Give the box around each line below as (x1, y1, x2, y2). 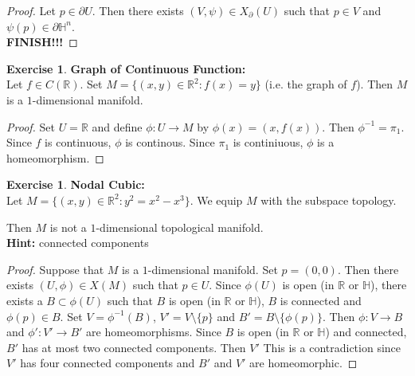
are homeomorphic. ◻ (249, 354, 358, 371)
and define (92, 118, 143, 135)
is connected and (280, 292, 362, 308)
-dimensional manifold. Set (147, 260, 278, 277)
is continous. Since (125, 134, 215, 151)
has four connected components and (20, 354, 195, 371)
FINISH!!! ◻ (6, 33, 78, 50)
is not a (49, 218, 87, 235)
